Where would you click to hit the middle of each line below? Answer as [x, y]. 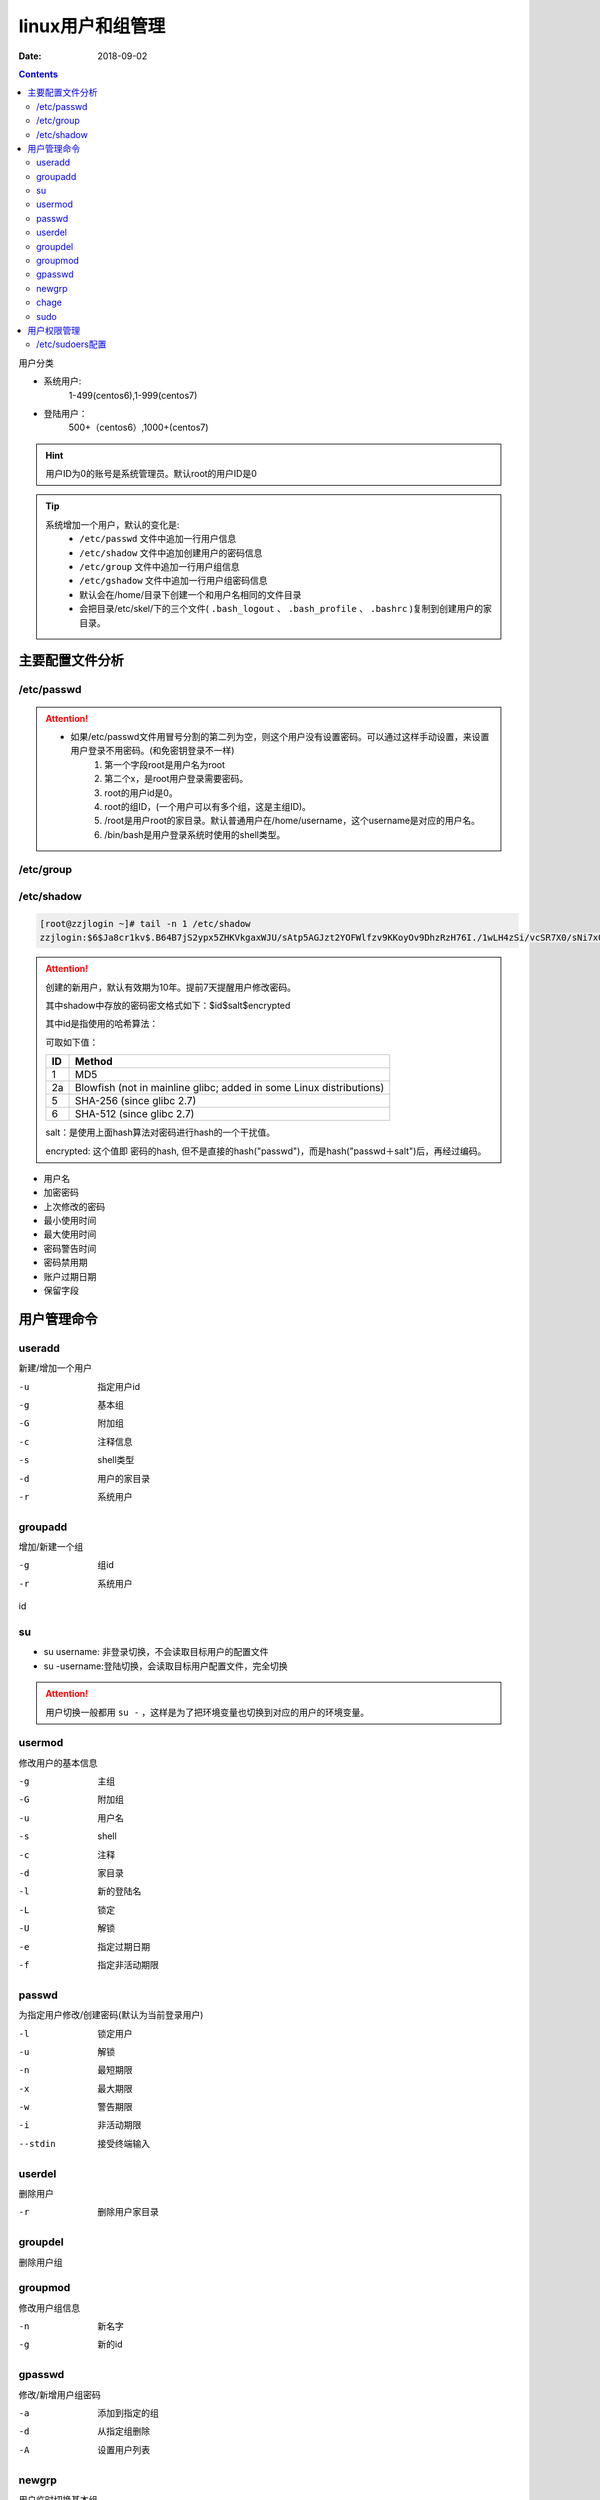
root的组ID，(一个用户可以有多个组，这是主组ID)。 [208, 806]
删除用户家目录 [128, 2212]
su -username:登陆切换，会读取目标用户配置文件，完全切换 [165, 1666]
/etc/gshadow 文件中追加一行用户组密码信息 [174, 581]
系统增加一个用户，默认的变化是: [112, 524]
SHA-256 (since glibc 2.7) [135, 1101]
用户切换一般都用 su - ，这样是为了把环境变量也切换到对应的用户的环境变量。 [207, 1712]
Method [94, 1062]
